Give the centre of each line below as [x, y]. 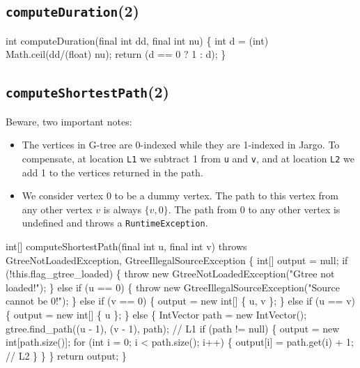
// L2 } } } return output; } [66, 355]
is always [122, 209]
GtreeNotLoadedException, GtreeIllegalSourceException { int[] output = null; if [177, 260]
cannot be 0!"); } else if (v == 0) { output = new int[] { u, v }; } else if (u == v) [180, 301]
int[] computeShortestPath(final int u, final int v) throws [126, 246]
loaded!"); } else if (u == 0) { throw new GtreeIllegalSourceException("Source [173, 287]
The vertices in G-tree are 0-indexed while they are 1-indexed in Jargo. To [181, 145]
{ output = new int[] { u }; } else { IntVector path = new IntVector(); [156, 314]
